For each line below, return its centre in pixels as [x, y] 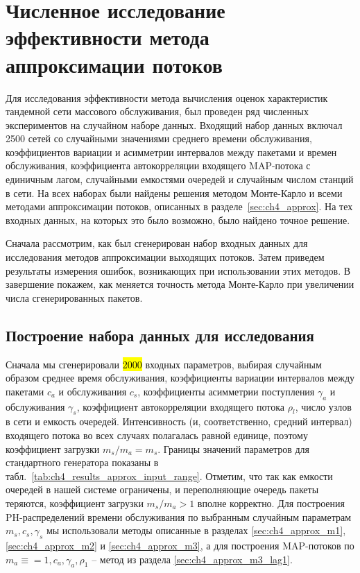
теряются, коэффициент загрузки [75, 503]
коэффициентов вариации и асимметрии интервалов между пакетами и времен [171, 152]
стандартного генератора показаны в [82, 462]
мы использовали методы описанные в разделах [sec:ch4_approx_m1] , [196, 530]
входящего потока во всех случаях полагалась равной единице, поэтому [157, 435]
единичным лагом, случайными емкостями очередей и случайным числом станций [180, 179]
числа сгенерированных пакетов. [74, 297]
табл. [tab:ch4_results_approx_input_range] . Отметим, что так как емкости [169, 476]
